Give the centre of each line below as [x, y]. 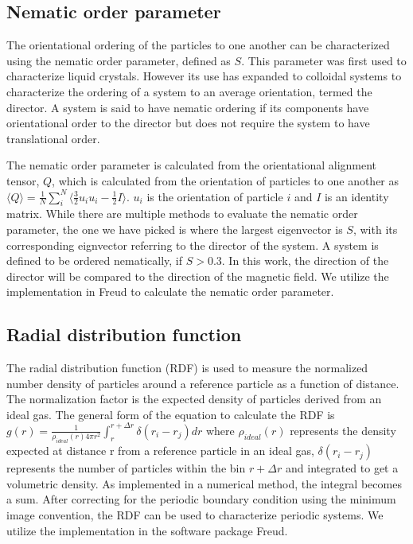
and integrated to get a [342, 468]
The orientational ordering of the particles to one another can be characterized [198, 45]
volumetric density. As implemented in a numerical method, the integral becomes [204, 483]
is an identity [357, 196]
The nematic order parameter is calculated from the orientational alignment [192, 165]
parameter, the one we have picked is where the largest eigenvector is [175, 229]
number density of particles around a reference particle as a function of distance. [203, 383]
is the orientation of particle [215, 196]
